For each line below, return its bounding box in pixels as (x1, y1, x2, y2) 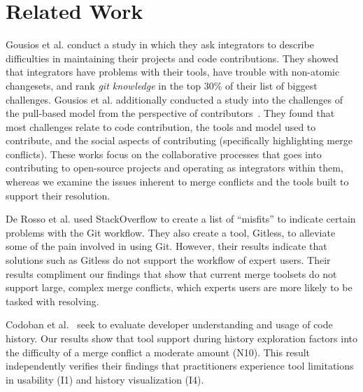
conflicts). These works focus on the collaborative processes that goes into (6, 146, 322, 161)
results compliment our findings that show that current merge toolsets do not (6, 266, 337, 281)
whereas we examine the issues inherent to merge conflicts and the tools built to (6, 174, 349, 189)
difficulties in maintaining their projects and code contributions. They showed (6, 50, 339, 65)
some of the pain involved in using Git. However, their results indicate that (6, 239, 327, 253)
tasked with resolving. (6, 293, 99, 308)
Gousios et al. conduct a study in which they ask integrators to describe (6, 37, 314, 52)
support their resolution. (6, 188, 111, 202)
